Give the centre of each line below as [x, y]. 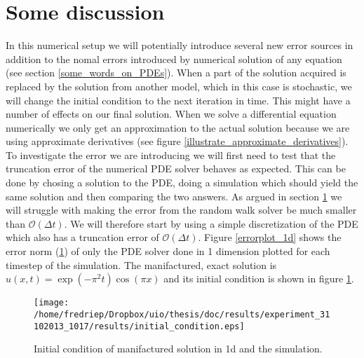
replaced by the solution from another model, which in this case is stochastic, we [179, 86]
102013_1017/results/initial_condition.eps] [139, 326]
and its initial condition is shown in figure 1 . [259, 278]
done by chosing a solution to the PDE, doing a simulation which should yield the [182, 183]
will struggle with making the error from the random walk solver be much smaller [181, 210]
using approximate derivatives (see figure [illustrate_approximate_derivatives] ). [177, 141]
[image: [52, 303]
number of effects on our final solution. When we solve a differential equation [171, 114]
